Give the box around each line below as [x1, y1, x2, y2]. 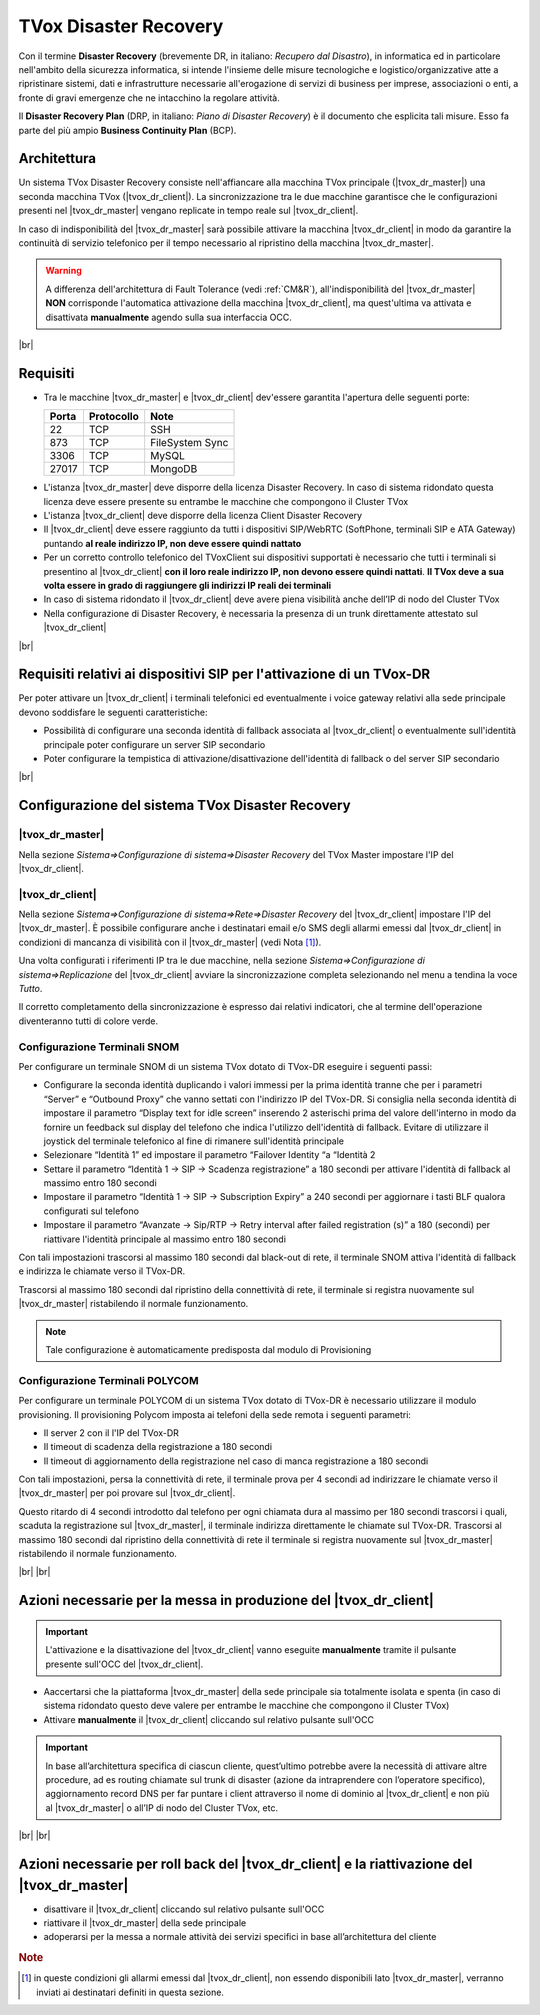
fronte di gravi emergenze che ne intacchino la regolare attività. [18, 91, 280, 104]
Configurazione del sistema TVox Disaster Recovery [18, 797, 351, 814]
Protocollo [88, 410, 139, 424]
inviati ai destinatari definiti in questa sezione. [36, 1986, 225, 1998]
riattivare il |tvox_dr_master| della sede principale [43, 1917, 247, 1929]
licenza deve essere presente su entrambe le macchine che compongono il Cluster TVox [43, 495, 409, 507]
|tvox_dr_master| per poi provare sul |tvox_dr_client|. [18, 1487, 236, 1499]
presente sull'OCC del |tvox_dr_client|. [45, 1658, 204, 1670]
